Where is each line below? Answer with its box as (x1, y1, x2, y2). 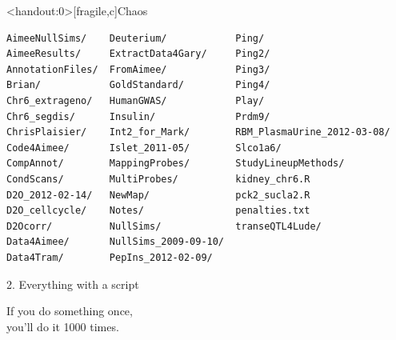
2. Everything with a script (6, 275, 139, 292)
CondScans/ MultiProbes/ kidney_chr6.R (6, 173, 310, 185)
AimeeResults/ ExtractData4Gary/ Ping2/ (6, 48, 270, 60)
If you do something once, (6, 302, 133, 319)
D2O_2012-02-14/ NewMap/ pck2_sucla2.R (6, 189, 310, 201)
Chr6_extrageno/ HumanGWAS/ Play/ (6, 94, 265, 106)
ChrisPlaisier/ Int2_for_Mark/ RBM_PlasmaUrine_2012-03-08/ (6, 126, 390, 138)
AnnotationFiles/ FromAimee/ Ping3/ (6, 63, 270, 75)
